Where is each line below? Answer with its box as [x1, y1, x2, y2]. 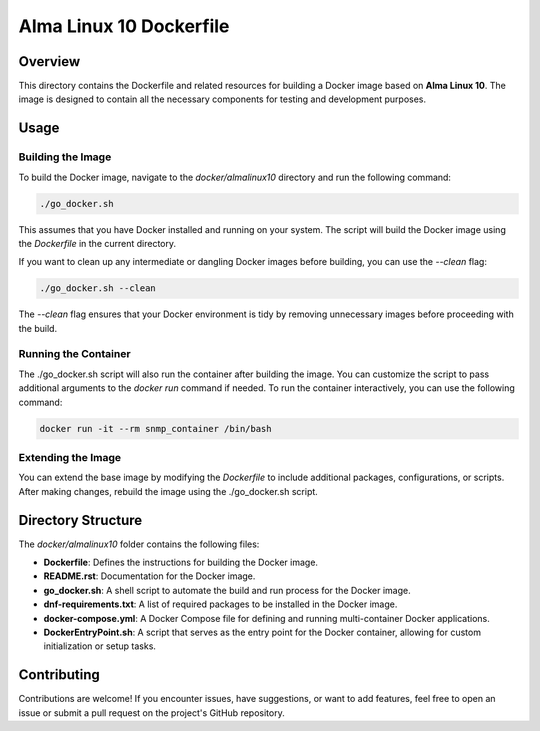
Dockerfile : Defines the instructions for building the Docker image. [43, 556, 319, 569]
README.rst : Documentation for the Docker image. [43, 570, 256, 582]
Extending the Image [18, 450, 122, 464]
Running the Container [18, 347, 131, 361]
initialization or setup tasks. [43, 640, 157, 652]
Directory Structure [18, 511, 143, 529]
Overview [18, 53, 81, 70]
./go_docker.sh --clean [39, 283, 157, 294]
